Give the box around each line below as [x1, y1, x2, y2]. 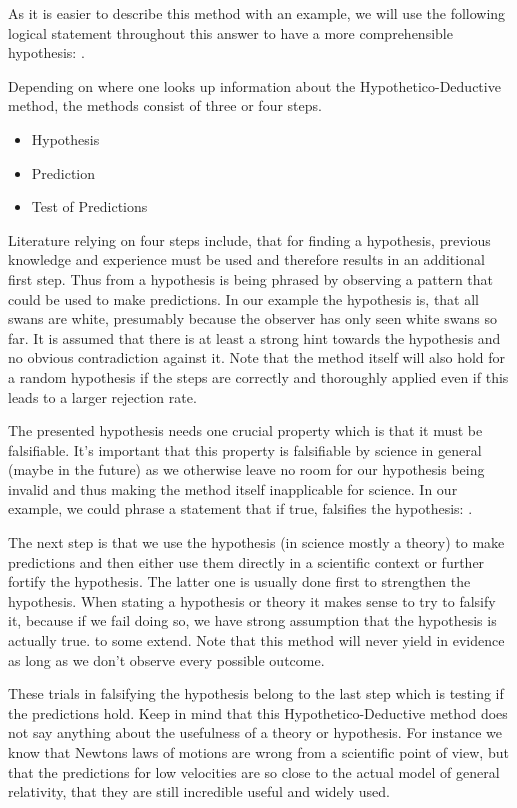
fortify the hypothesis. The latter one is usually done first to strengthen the [8, 571, 471, 592]
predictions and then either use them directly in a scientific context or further [8, 551, 485, 572]
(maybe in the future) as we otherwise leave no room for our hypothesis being [8, 459, 485, 480]
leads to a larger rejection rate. [8, 386, 197, 407]
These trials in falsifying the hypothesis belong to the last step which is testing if [8, 683, 504, 704]
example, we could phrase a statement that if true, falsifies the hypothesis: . [8, 498, 473, 519]
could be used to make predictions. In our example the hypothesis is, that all [8, 288, 480, 309]
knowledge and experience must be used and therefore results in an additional [8, 249, 485, 270]
